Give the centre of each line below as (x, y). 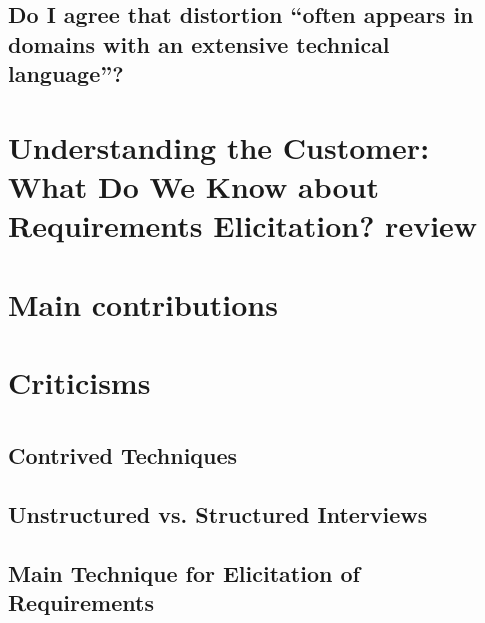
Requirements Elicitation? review (243, 225)
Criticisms (79, 381)
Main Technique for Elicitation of (184, 572)
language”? (66, 73)
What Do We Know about (193, 185)
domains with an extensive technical (199, 43)
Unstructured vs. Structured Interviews (218, 514)
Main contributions (143, 303)
